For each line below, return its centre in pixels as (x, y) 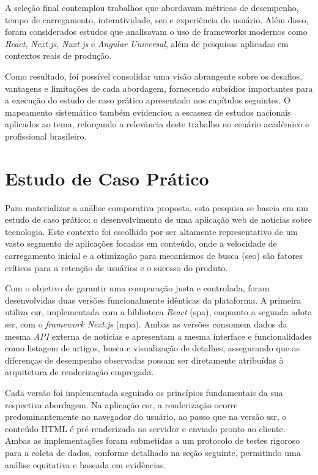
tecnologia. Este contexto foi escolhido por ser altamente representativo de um (151, 231)
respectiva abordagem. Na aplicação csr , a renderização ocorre (121, 404)
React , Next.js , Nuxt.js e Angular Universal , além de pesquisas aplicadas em (147, 43)
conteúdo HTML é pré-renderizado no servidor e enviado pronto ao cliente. (145, 428)
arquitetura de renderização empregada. (79, 372)
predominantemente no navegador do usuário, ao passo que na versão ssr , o (146, 417)
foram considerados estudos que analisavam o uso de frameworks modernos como (156, 32)
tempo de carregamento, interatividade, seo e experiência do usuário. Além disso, (157, 19)
